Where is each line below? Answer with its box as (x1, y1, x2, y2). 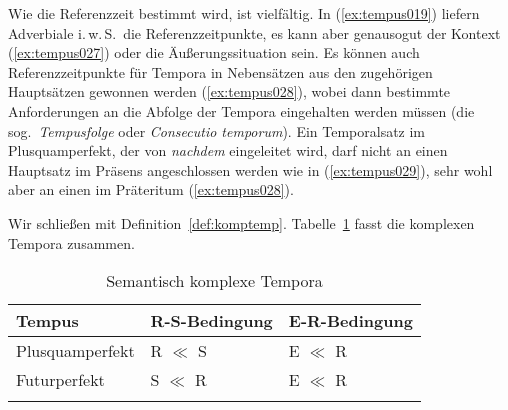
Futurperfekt (16, 368, 105, 392)
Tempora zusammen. (8, 232, 135, 253)
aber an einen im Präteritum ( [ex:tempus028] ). (8, 179, 294, 200)
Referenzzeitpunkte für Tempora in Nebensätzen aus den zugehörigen (8, 61, 433, 82)
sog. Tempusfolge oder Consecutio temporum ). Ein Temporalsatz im (8, 120, 426, 141)
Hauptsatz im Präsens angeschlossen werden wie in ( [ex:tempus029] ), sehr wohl (8, 159, 493, 180)
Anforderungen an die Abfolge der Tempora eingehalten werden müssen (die (8, 100, 475, 121)
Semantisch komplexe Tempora (106, 269, 323, 293)
